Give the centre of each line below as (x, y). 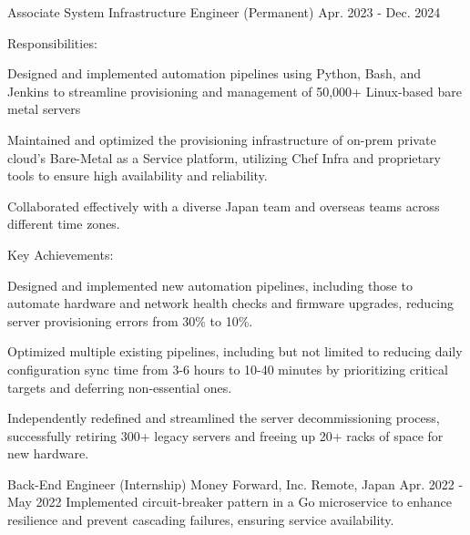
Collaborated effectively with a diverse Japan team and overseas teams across (224, 206)
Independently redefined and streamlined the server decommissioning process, (224, 418)
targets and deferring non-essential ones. (120, 387)
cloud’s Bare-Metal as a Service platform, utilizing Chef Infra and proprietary (224, 157)
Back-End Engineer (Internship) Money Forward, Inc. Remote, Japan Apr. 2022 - (235, 484)
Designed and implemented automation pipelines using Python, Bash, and (214, 73)
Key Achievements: (61, 254)
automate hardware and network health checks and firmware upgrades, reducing (231, 303)
